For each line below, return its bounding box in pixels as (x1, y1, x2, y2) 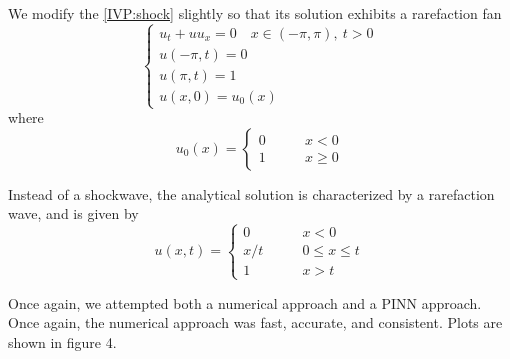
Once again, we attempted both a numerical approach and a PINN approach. (8, 292, 482, 313)
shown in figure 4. (8, 331, 117, 352)
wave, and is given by (8, 203, 139, 224)
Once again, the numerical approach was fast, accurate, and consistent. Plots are (8, 312, 503, 333)
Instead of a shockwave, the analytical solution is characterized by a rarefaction (8, 183, 495, 204)
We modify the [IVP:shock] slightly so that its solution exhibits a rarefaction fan (8, 3, 502, 23)
